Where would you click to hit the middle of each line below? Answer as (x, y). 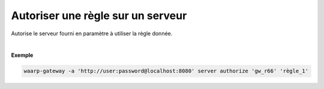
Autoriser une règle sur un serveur (99, 16)
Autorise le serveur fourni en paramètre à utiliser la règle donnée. (92, 33)
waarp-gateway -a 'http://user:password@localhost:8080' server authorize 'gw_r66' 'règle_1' (166, 71)
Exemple (22, 55)
